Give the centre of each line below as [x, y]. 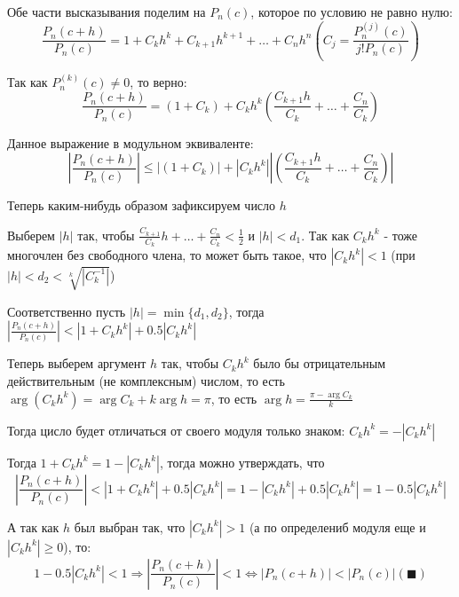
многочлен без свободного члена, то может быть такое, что [167, 255]
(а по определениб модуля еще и [337, 526]
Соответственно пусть [67, 311]
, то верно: [158, 82]
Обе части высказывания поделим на [107, 12]
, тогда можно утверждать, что [242, 462]
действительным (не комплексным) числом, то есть [146, 380]
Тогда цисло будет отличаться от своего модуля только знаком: [176, 430]
